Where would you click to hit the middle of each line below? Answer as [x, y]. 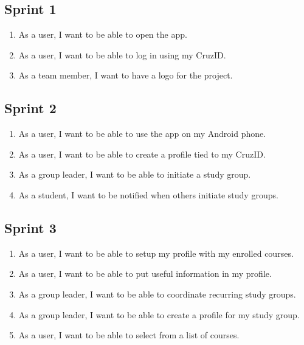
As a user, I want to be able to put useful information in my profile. [145, 274]
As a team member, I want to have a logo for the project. [126, 75]
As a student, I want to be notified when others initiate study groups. [148, 194]
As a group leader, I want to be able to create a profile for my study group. [159, 314]
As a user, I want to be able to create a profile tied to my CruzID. [142, 154]
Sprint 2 [30, 108]
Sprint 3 [30, 227]
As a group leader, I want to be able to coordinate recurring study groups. [157, 294]
